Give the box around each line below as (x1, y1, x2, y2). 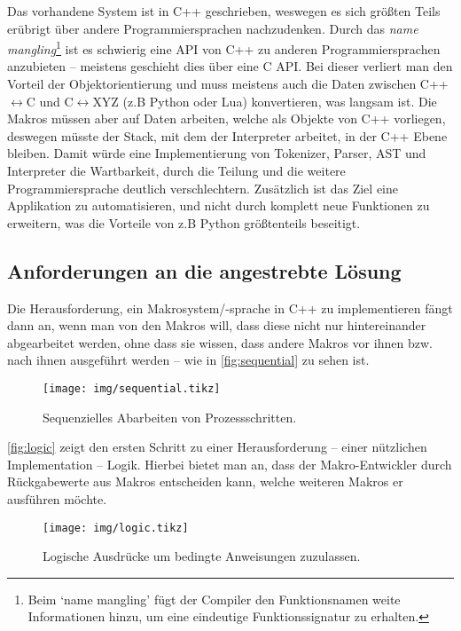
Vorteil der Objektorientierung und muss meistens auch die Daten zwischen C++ (7, 75, 449, 93)
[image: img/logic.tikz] (43, 521, 189, 534)
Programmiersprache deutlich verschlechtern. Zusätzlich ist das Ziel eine (7, 178, 398, 197)
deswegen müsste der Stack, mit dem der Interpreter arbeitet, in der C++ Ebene (7, 126, 448, 145)
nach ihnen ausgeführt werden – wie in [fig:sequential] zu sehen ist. (7, 351, 370, 369)
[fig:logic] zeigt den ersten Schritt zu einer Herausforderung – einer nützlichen (7, 438, 427, 456)
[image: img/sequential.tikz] (43, 382, 221, 395)
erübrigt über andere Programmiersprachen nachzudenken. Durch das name (7, 19, 418, 37)
